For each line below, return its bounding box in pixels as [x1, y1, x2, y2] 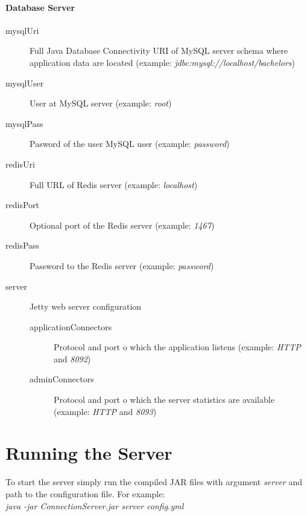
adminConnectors [30, 373, 94, 385]
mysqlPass [5, 117, 43, 129]
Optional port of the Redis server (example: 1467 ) [30, 218, 215, 231]
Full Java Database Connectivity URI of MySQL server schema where [30, 44, 288, 57]
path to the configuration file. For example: [5, 487, 165, 500]
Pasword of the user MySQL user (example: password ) [30, 137, 230, 150]
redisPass [5, 239, 40, 252]
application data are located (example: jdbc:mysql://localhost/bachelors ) [30, 56, 295, 68]
